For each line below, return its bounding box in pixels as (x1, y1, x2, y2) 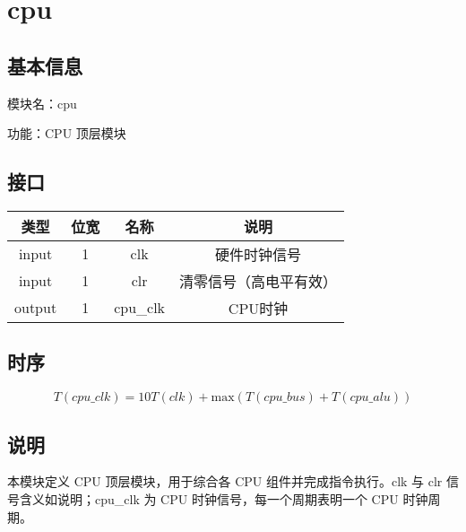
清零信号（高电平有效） (179, 270, 338, 292)
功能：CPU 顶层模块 (7, 124, 126, 143)
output (14, 297, 57, 318)
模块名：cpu (7, 93, 77, 112)
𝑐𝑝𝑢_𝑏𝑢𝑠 (263, 391, 306, 405)
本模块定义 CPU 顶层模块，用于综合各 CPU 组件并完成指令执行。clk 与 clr (7, 472, 443, 491)
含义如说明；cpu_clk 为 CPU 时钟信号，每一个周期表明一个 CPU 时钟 (19, 489, 428, 508)
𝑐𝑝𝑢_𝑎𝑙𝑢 (349, 391, 391, 405)
